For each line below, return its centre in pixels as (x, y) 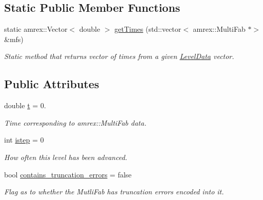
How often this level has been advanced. (66, 157)
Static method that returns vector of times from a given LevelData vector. (119, 56)
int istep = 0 (24, 140)
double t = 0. (25, 105)
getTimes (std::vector (148, 29)
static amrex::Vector (36, 29)
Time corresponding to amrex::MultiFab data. (75, 122)
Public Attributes (52, 84)
